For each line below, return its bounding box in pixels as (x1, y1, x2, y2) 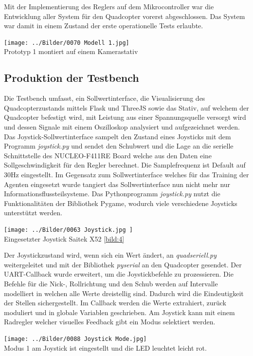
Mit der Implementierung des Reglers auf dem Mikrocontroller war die (4, 1, 214, 11)
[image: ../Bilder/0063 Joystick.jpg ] (4, 226, 133, 233)
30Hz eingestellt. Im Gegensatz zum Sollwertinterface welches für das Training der (4, 169, 249, 179)
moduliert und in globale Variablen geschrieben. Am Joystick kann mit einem (4, 307, 235, 317)
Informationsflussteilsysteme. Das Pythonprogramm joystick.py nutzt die (4, 188, 220, 199)
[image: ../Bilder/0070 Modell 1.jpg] (4, 39, 129, 46)
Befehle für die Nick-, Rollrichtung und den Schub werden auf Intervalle (4, 278, 218, 288)
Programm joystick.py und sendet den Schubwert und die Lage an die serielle (4, 141, 234, 151)
